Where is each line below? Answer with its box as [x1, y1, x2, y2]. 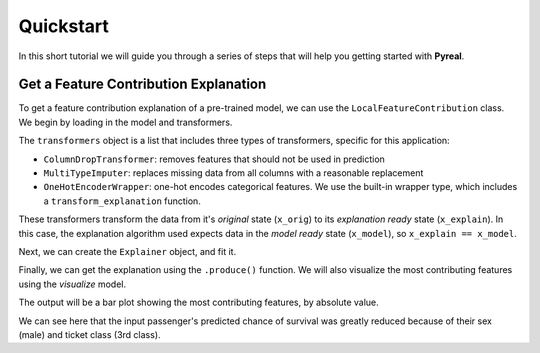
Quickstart [18, 15, 110, 37]
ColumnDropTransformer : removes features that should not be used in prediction [43, 153, 385, 165]
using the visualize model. [18, 278, 127, 290]
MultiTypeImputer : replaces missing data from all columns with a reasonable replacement [43, 167, 424, 179]
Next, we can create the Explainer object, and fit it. [18, 245, 237, 257]
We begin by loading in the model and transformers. [18, 116, 233, 128]
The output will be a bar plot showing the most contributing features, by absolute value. [18, 296, 379, 309]
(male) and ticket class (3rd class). [18, 328, 161, 340]
